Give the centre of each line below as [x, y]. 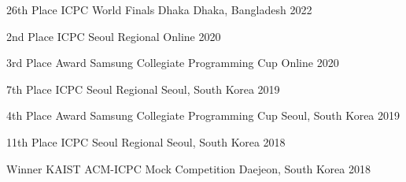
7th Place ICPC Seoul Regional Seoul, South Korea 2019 [143, 89]
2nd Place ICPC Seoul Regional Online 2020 [114, 36]
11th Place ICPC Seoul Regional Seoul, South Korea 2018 [146, 141]
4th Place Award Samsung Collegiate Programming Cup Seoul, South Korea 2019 [203, 115]
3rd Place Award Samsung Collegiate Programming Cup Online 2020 [173, 63]
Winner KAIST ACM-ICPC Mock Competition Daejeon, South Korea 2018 [188, 168]
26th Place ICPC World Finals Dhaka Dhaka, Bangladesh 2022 [159, 9]
